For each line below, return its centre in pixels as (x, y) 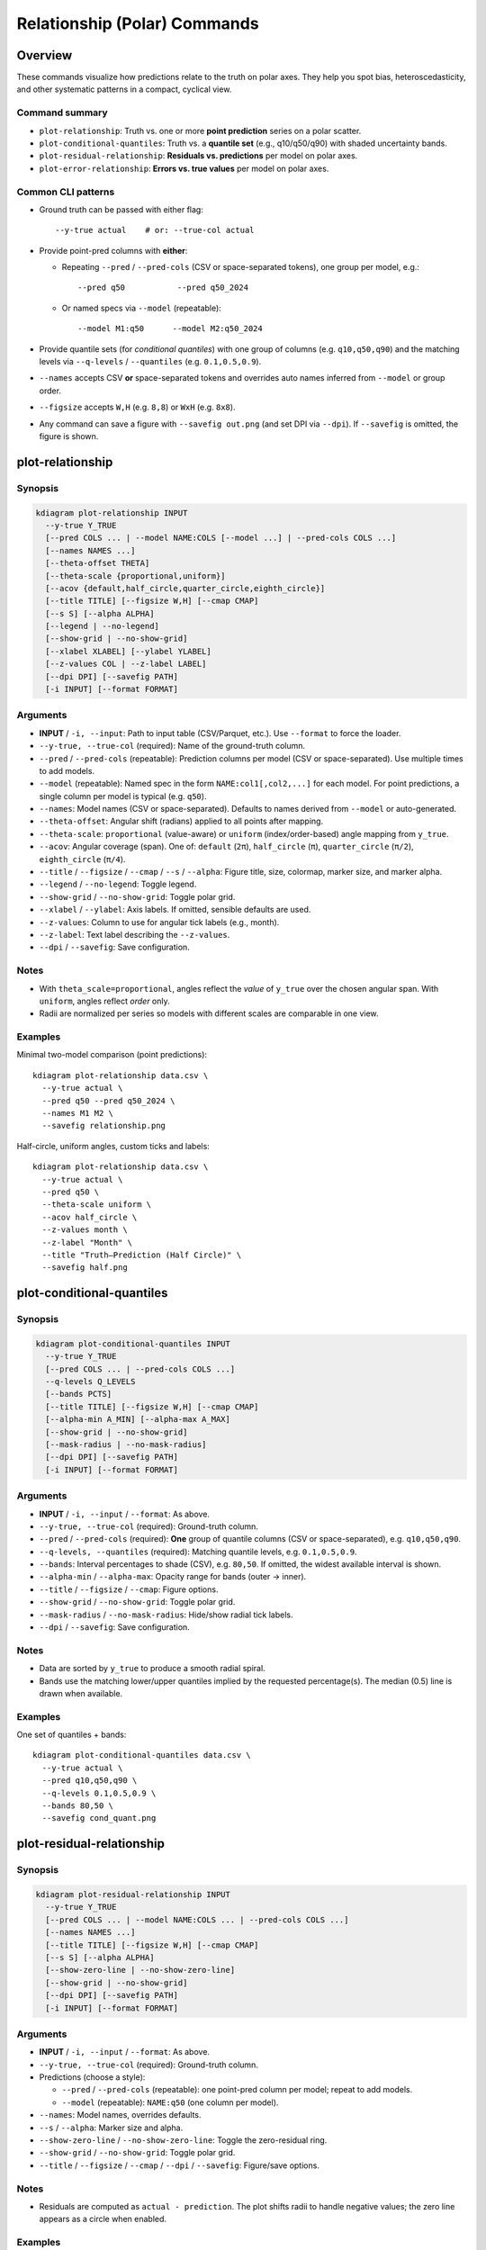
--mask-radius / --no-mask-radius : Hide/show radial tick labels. (166, 1615)
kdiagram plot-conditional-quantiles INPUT (133, 1344)
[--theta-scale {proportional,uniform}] (135, 576)
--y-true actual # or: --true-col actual (155, 230)
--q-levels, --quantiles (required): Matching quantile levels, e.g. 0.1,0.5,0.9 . (198, 1552)
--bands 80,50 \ (78, 1806)
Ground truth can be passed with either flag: (121, 209)
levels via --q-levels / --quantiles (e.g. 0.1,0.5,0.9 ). (150, 362)
